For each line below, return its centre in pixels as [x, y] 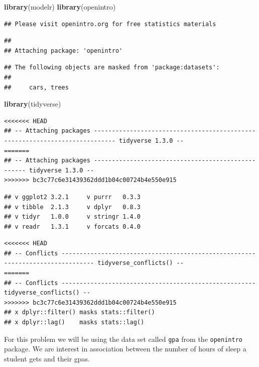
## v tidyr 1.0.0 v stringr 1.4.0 [73, 217]
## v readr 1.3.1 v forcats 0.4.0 [73, 226]
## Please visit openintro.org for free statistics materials [110, 24]
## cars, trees [36, 87]
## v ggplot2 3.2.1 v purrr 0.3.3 [73, 197]
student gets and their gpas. [47, 358]
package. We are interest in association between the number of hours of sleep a [125, 349]
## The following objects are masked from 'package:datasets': [112, 68]
